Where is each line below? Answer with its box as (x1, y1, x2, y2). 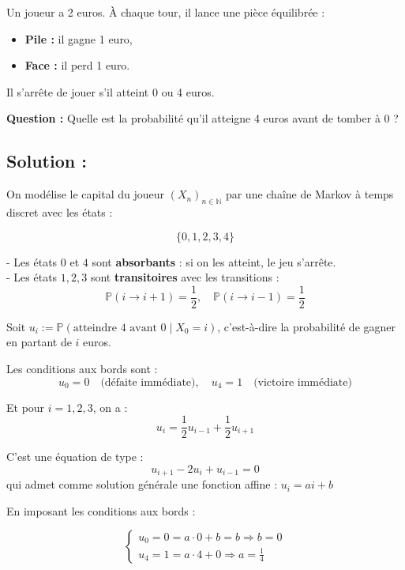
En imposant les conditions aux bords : (6, 502, 196, 519)
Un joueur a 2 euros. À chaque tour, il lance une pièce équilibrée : (6, 4, 325, 20)
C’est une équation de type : (6, 448, 144, 465)
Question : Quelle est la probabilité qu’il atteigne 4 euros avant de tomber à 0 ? (6, 110, 399, 126)
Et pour (6, 398, 45, 415)
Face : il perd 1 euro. (24, 57, 130, 74)
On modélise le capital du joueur (6, 186, 165, 202)
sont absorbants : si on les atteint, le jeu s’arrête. (92, 253, 336, 270)
